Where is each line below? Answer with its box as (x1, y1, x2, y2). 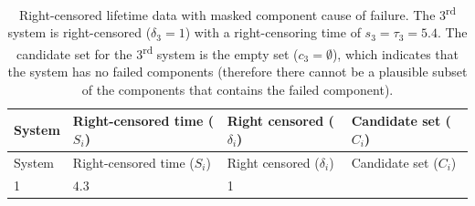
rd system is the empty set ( (142, 41, 299, 63)
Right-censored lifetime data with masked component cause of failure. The (18, 5, 436, 24)
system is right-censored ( (7, 23, 152, 42)
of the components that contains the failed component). (81, 79, 394, 98)
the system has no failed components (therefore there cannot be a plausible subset (7, 62, 468, 81)
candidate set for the (16, 44, 132, 63)
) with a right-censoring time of (185, 23, 361, 42)
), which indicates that (332, 44, 459, 63)
